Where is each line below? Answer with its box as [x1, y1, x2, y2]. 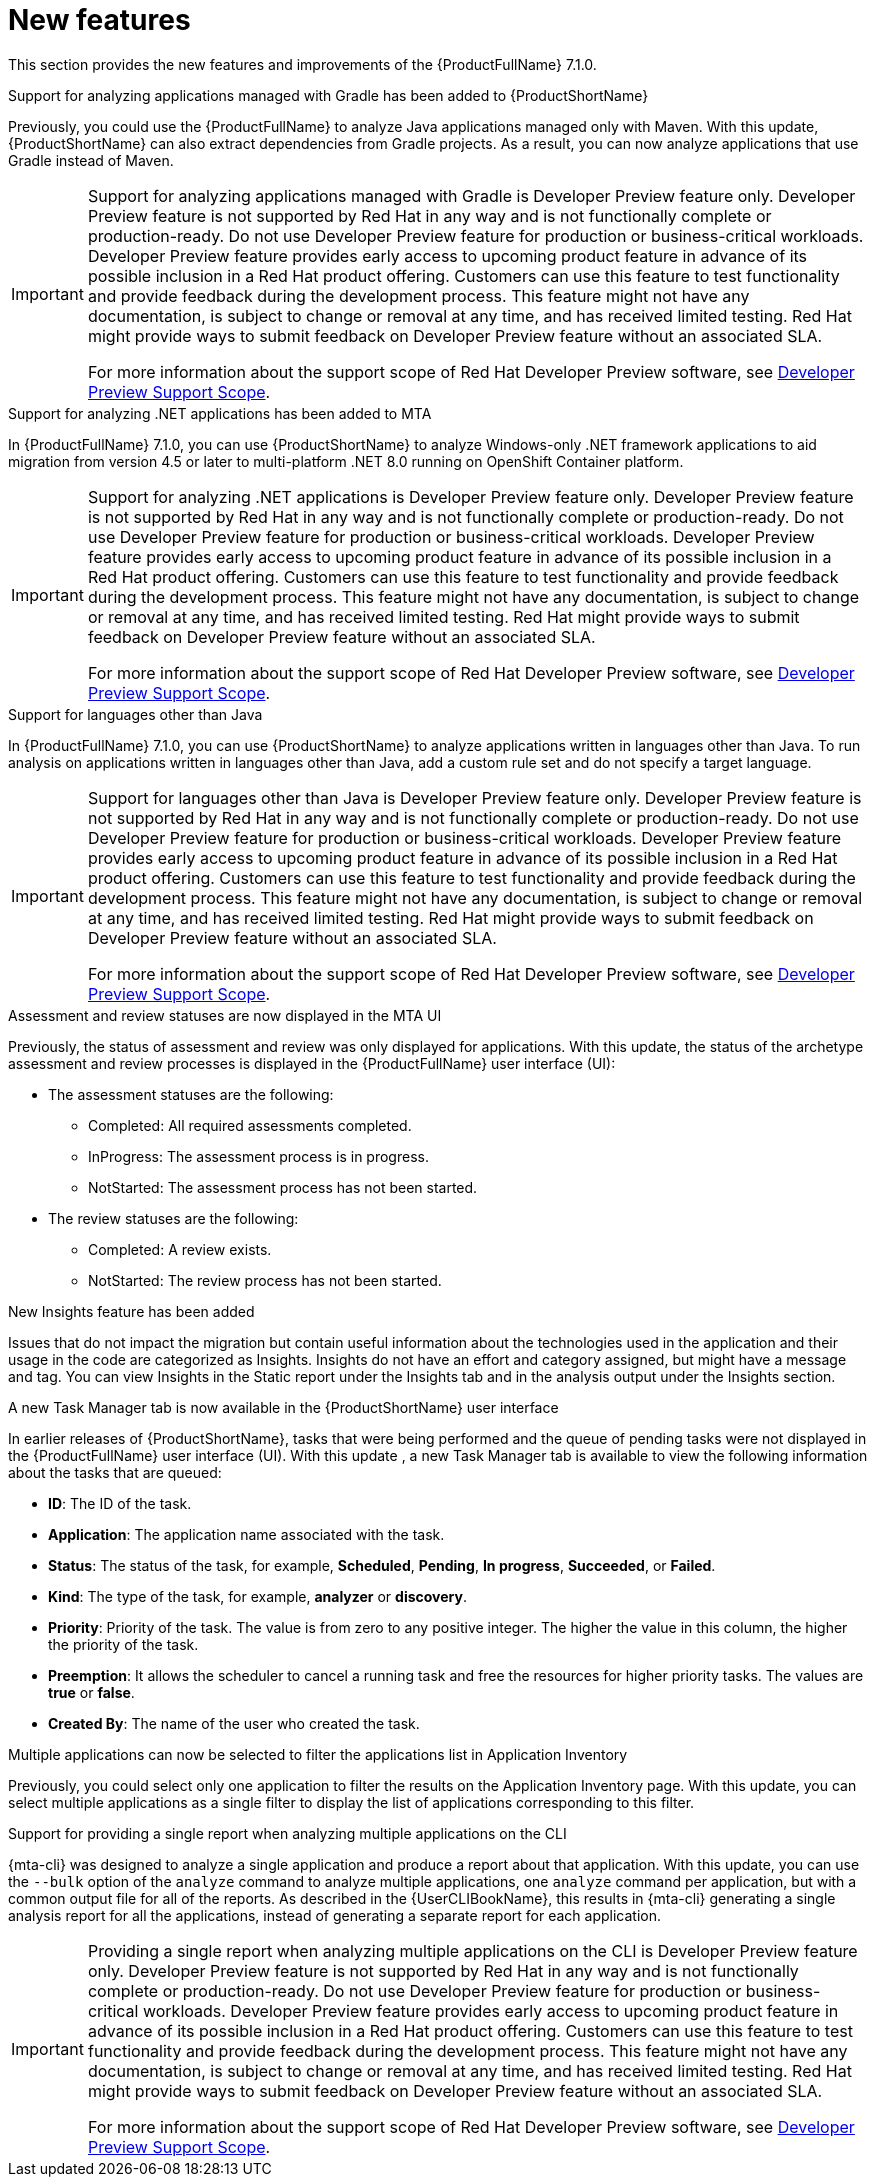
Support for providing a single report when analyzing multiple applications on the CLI [8, 1824, 567, 1842]
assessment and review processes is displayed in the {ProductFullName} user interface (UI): [8, 1054, 616, 1072]
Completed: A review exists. [88, 1240, 272, 1258]
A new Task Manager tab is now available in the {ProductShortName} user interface [8, 1398, 559, 1416]
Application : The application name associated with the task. [48, 1525, 445, 1543]
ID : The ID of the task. [48, 1494, 192, 1512]
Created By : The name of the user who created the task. [48, 1714, 420, 1732]
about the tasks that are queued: [8, 1463, 222, 1481]
